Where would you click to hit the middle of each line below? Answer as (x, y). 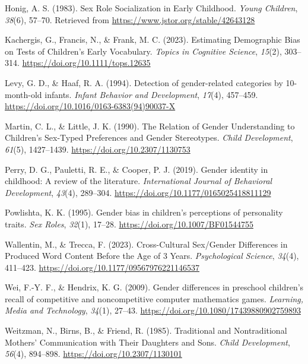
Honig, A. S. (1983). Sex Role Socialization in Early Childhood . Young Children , (151, 8)
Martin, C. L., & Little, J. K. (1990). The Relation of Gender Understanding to (150, 126)
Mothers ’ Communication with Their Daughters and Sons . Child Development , (147, 342)
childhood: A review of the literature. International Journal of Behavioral (139, 181)
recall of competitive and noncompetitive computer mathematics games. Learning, (154, 298)
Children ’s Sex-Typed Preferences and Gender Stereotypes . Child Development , (149, 137)
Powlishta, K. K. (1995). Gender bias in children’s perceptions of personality (144, 212)
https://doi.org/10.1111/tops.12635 (86, 63)
